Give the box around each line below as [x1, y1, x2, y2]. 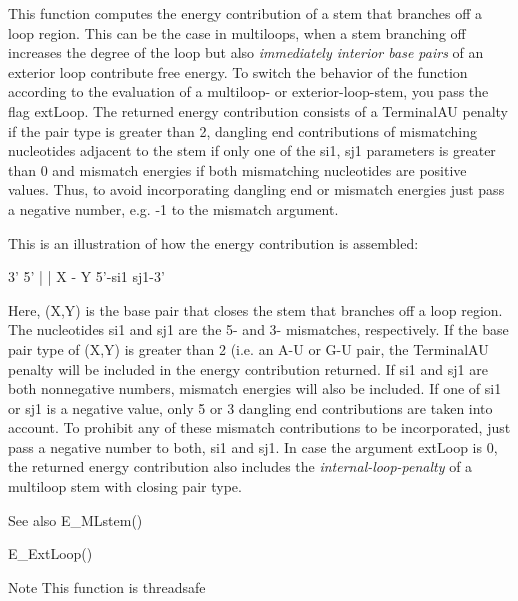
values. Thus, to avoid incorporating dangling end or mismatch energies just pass [8, 179, 505, 200]
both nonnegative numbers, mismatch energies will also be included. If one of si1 [8, 378, 502, 399]
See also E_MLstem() [8, 509, 143, 530]
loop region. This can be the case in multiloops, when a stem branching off [8, 22, 466, 43]
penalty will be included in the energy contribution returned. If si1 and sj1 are [8, 358, 488, 379]
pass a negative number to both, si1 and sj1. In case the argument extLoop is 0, [8, 436, 498, 457]
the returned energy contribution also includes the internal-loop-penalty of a [8, 456, 473, 477]
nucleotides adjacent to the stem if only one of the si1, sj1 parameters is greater [8, 140, 496, 161]
